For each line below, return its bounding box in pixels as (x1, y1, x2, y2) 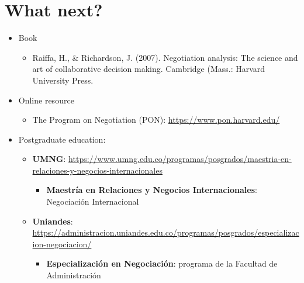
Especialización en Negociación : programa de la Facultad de (46, 257, 278, 270)
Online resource (18, 94, 74, 106)
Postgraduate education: (18, 133, 106, 145)
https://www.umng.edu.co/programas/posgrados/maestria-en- (68, 153, 292, 165)
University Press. (32, 74, 94, 86)
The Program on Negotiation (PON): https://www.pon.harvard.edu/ (32, 113, 280, 126)
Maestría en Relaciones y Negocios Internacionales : (46, 184, 257, 196)
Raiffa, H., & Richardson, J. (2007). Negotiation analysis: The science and (32, 51, 298, 63)
